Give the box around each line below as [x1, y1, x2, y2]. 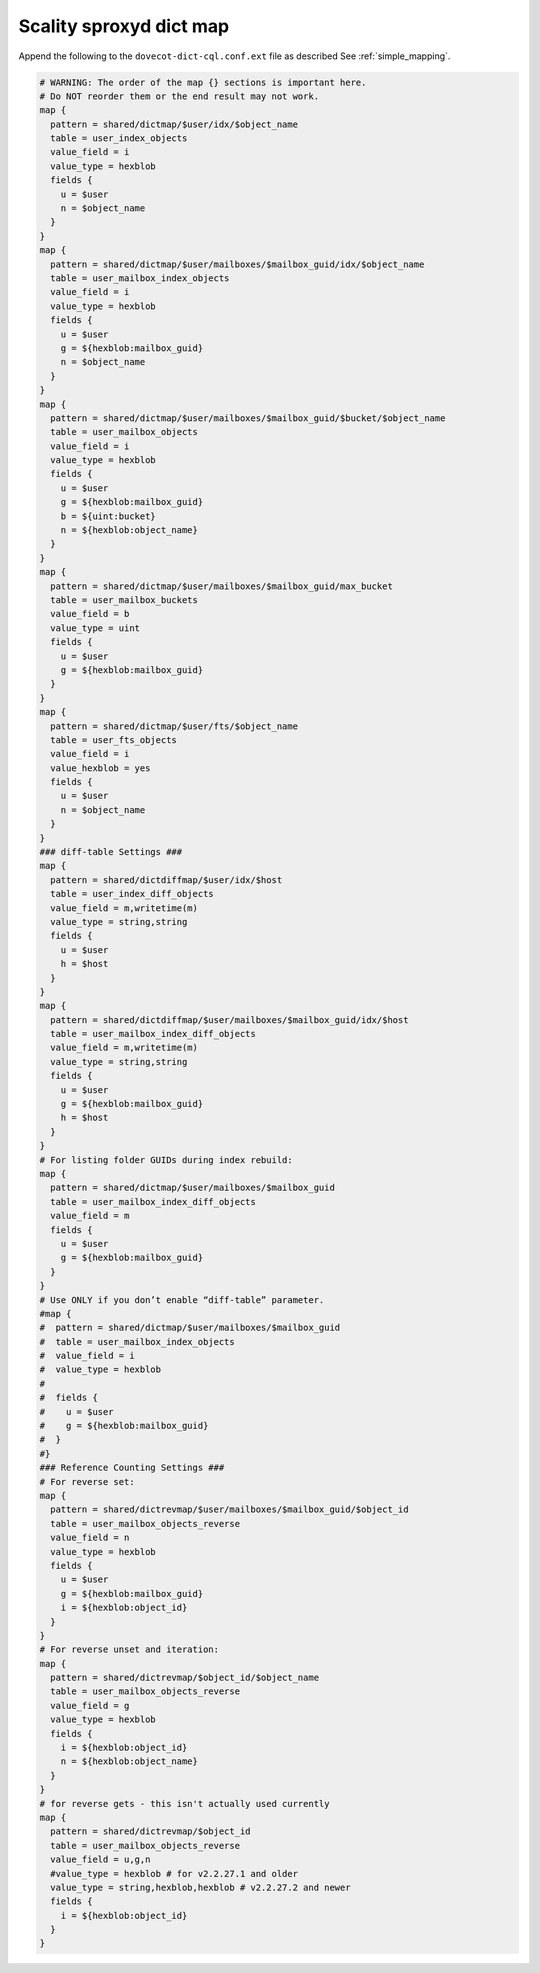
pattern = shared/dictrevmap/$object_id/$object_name [50, 1672, 320, 1684]
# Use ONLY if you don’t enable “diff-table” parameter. [39, 1294, 325, 1305]
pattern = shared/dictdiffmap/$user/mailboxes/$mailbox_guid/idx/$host [50, 1014, 409, 1025]
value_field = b [50, 608, 130, 620]
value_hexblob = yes [50, 762, 151, 774]
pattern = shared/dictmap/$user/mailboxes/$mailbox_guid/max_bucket [50, 580, 394, 592]
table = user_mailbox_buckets [50, 594, 199, 605]
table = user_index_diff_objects [50, 888, 214, 900]
